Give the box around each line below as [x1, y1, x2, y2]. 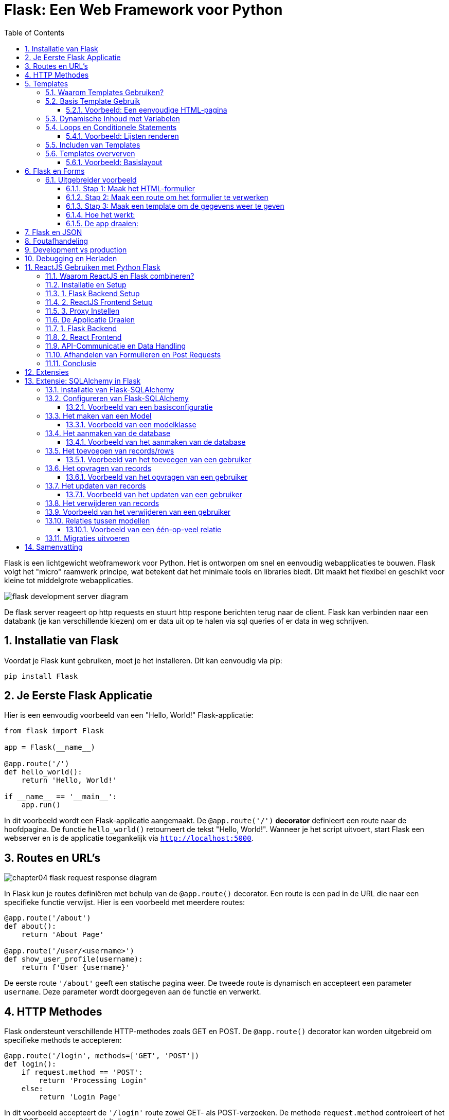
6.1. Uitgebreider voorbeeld [45, 175, 137, 184]
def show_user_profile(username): [4, 955, 143, 964]
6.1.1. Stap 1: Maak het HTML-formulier [66, 184, 195, 193]
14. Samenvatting [25, 542, 83, 551]
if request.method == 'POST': [21, 1068, 143, 1077]
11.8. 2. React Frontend [45, 332, 122, 341]
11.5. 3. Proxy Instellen [45, 306, 120, 315]
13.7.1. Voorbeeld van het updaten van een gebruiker [66, 490, 242, 499]
